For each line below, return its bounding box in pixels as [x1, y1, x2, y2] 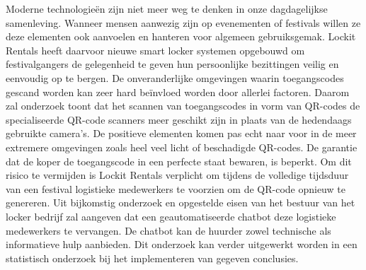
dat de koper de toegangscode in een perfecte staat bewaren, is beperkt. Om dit [6, 153, 352, 168]
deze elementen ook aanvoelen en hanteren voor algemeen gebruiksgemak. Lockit [6, 29, 356, 44]
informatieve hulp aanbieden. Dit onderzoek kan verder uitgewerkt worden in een [6, 237, 358, 252]
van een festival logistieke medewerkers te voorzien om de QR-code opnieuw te [6, 181, 345, 196]
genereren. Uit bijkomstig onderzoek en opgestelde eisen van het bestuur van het [6, 195, 355, 210]
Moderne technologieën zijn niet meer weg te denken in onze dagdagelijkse [6, 1, 328, 16]
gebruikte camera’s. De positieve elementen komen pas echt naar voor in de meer [6, 126, 357, 141]
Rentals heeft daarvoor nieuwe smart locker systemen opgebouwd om [6, 42, 305, 57]
